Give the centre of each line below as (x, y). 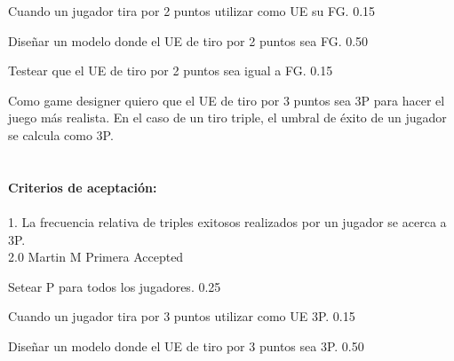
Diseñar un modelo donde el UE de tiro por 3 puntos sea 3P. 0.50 (186, 345)
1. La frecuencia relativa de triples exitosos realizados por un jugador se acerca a (227, 221)
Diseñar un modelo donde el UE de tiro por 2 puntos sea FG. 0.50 (188, 40)
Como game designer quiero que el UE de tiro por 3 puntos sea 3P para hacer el (227, 100)
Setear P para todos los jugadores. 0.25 (115, 286)
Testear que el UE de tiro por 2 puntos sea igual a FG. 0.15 (171, 71)
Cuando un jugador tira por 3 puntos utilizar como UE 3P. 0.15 (182, 316)
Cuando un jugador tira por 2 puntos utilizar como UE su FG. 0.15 (192, 11)
